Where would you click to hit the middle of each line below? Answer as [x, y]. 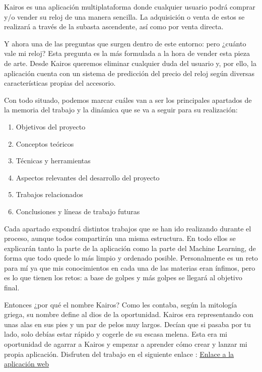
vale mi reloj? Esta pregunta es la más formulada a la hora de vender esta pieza [127, 53]
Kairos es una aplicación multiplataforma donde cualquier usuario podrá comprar [130, 7]
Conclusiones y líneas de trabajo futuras [78, 211]
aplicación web [27, 364]
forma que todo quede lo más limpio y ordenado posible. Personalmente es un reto [131, 258]
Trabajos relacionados [49, 194]
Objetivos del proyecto [51, 126]
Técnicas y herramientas [53, 161]
